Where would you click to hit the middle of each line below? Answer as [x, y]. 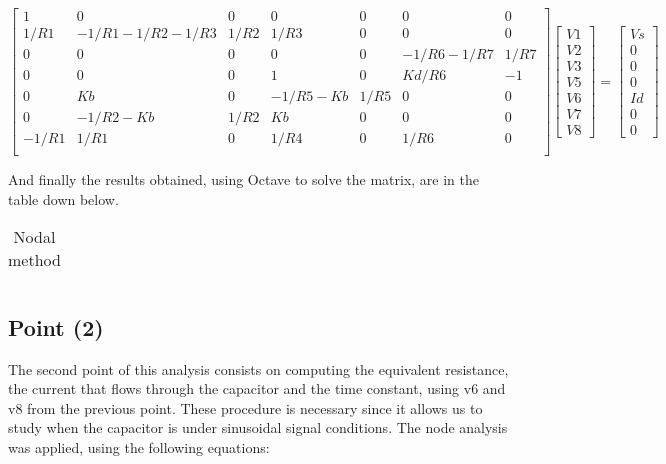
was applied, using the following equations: [139, 447]
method [34, 260]
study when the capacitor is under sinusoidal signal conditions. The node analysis [258, 427]
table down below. [63, 198]
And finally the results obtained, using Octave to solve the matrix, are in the [243, 179]
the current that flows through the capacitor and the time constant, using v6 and [257, 388]
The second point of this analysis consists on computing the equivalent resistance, [258, 368]
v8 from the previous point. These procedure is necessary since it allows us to [245, 407]
